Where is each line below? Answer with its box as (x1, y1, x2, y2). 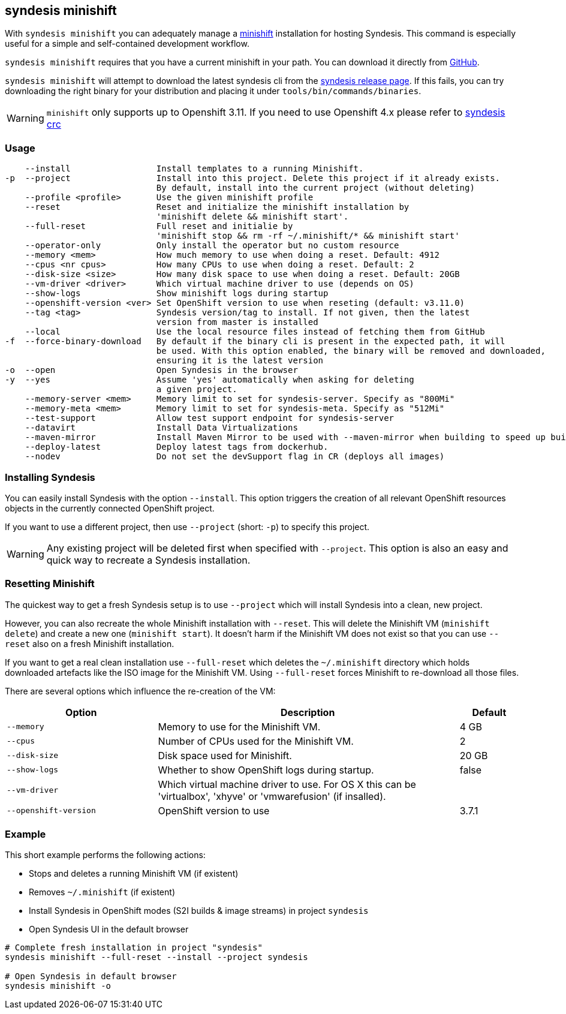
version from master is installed (156, 317, 318, 327)
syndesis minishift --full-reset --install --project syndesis (5, 952, 308, 962)
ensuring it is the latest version (156, 356, 324, 366)
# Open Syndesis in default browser (5, 971, 177, 982)
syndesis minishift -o (5, 981, 112, 991)
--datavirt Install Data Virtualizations (25, 423, 298, 433)
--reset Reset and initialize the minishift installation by (25, 202, 410, 212)
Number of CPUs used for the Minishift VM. (158, 735, 354, 747)
